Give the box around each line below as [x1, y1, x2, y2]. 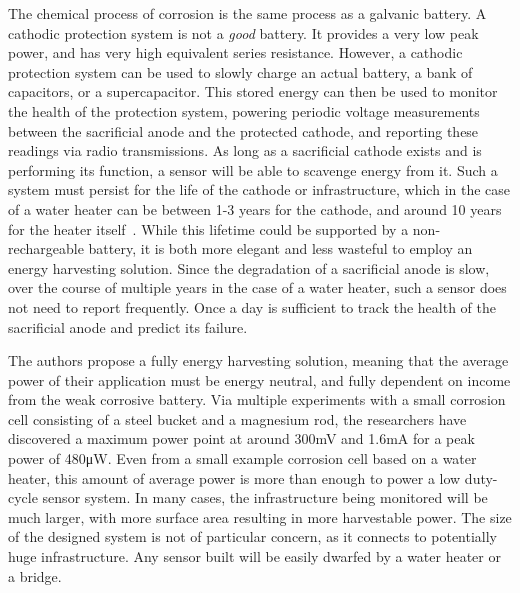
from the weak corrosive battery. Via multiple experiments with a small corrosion [8, 389, 506, 410]
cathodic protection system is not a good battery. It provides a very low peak [8, 22, 479, 43]
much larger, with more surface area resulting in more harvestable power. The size [8, 506, 512, 527]
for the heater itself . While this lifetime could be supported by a [8, 218, 409, 239]
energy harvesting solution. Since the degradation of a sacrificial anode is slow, [8, 257, 490, 278]
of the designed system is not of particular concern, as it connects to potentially [8, 526, 498, 547]
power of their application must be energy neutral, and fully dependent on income [8, 369, 511, 390]
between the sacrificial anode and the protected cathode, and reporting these [8, 120, 479, 141]
